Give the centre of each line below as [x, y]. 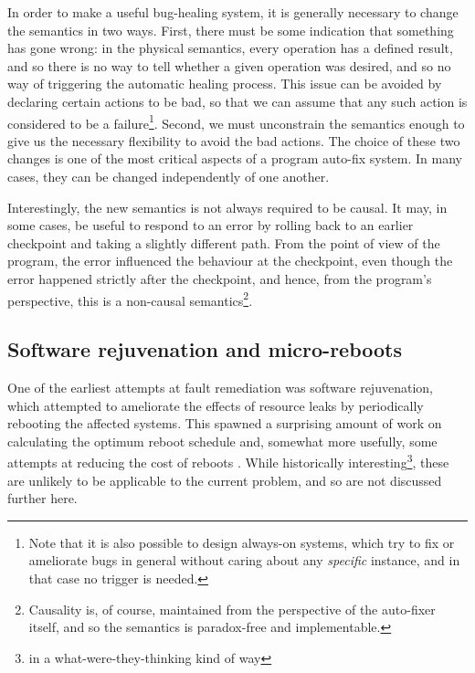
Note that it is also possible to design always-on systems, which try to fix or [242, 542]
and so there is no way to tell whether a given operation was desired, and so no [229, 65]
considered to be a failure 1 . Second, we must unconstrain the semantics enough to [236, 121]
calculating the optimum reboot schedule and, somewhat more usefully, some [222, 441]
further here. [42, 498]
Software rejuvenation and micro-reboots [205, 349]
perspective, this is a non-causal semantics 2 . [130, 299]
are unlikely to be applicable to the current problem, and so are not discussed [225, 480]
